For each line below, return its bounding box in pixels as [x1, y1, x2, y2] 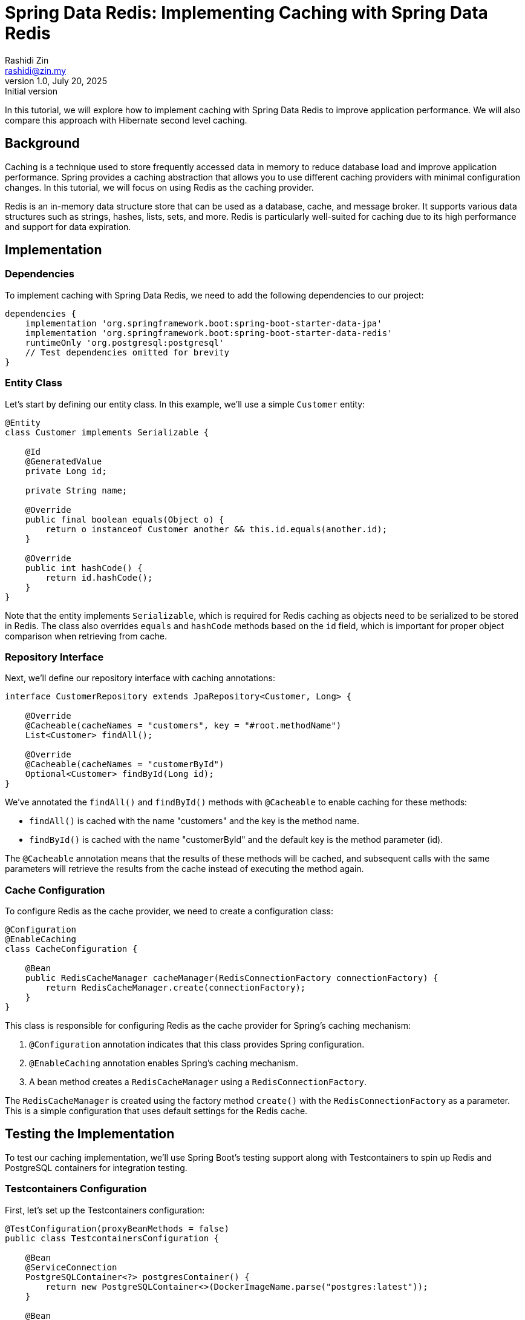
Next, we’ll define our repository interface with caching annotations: [5, 673, 276, 684]
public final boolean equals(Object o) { [25, 514, 224, 524]
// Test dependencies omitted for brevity [25, 347, 229, 357]
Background [5, 136, 80, 151]
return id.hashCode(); [45, 572, 153, 582]
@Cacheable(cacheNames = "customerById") [25, 759, 224, 770]
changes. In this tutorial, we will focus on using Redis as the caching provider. [5, 182, 314, 193]
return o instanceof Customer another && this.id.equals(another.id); [45, 524, 388, 534]
